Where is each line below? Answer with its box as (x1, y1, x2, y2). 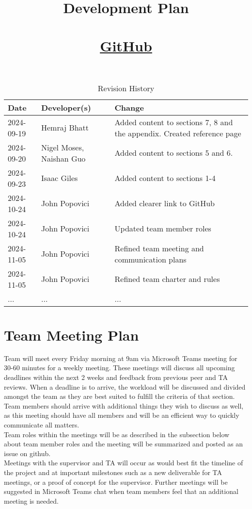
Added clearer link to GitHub (114, 197, 215, 209)
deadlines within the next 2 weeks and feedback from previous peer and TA (4, 372, 228, 382)
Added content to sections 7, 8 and (114, 116, 233, 128)
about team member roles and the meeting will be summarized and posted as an (4, 439, 243, 449)
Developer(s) (41, 101, 91, 113)
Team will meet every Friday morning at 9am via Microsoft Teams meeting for (4, 353, 237, 363)
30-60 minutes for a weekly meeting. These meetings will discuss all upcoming (4, 362, 235, 373)
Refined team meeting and (114, 242, 204, 254)
